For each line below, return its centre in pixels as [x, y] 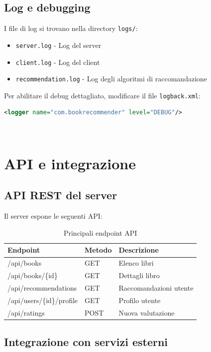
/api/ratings [26, 312]
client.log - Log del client [58, 62]
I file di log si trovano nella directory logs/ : [71, 28]
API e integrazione [70, 163]
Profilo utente [140, 300]
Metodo [98, 250]
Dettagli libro [139, 275]
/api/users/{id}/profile [43, 300]
